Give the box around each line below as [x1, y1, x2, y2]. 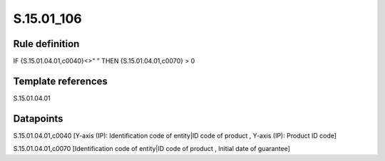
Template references [13, 75, 108, 87]
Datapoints [13, 113, 63, 125]
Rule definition [13, 38, 80, 50]
